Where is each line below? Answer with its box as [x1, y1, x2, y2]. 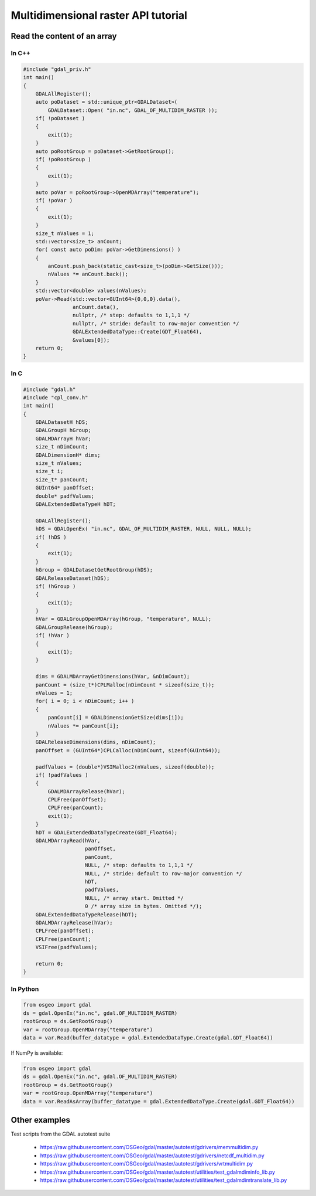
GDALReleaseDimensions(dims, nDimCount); [35, 739, 156, 746]
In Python [11, 985, 39, 993]
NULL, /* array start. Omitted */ [85, 895, 184, 901]
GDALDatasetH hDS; [35, 419, 88, 426]
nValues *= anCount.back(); [47, 271, 129, 278]
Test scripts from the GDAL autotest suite [11, 1130, 111, 1137]
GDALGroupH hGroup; [35, 427, 92, 434]
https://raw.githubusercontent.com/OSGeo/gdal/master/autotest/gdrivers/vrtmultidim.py [40, 1160, 253, 1167]
